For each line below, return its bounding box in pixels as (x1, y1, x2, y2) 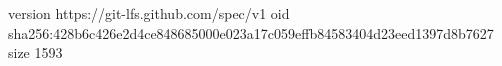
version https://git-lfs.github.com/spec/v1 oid (8, 3, 290, 23)
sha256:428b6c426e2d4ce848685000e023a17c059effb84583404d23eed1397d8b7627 (8, 22, 494, 43)
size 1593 (8, 42, 63, 63)
